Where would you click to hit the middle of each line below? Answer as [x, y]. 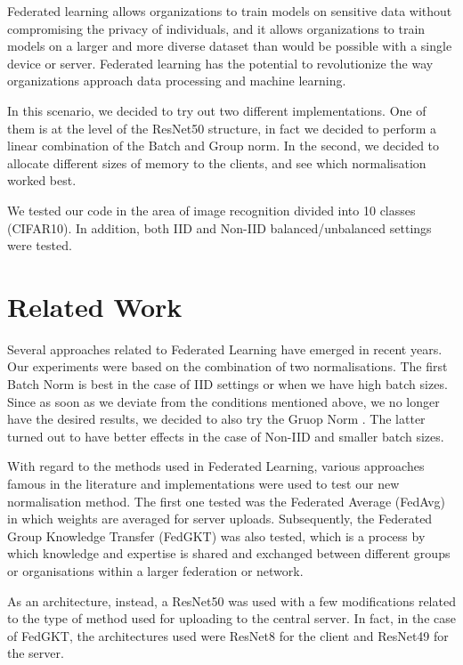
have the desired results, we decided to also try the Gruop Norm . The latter [216, 419]
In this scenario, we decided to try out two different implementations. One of [217, 110]
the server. [36, 653]
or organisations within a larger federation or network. [155, 570]
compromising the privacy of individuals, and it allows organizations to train [216, 28]
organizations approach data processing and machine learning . [177, 81]
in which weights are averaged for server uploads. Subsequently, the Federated [220, 519]
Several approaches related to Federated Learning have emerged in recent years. [225, 349]
